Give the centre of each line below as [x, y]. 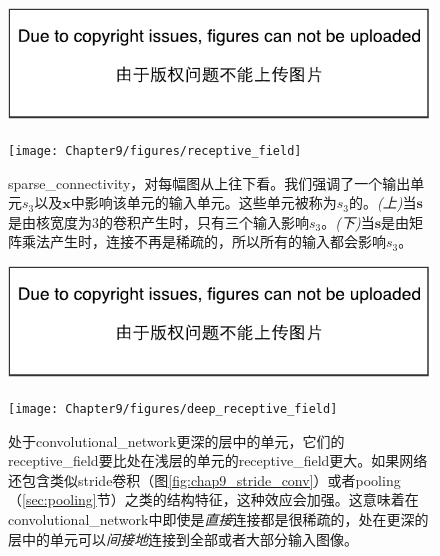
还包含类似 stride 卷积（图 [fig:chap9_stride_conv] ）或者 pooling [204, 479]
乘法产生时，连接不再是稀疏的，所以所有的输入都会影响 [203, 241]
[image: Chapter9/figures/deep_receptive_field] [173, 408]
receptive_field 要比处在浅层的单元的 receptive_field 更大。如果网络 [218, 460]
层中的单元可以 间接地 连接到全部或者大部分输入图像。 [183, 538]
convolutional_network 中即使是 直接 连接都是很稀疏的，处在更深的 [218, 519]
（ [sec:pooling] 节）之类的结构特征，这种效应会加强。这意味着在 [213, 499]
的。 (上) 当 [383, 202]
